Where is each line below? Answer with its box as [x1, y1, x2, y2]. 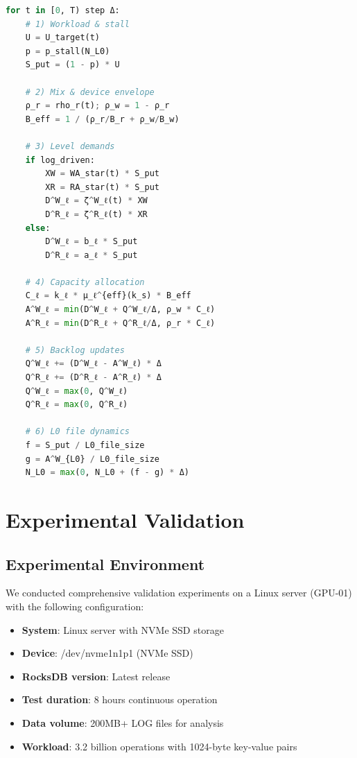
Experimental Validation [6, 505, 245, 533]
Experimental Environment [6, 553, 205, 574]
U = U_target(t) [25, 33, 101, 43]
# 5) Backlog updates [25, 345, 125, 355]
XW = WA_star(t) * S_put [45, 169, 159, 179]
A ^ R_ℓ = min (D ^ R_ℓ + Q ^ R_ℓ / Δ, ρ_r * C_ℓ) [25, 318, 216, 328]
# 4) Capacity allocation [25, 277, 145, 287]
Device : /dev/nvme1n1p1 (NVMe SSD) [21, 646, 193, 660]
